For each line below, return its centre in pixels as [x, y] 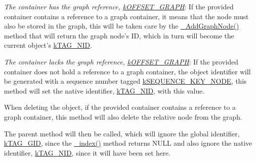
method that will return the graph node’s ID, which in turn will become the [119, 35]
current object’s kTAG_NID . [48, 45]
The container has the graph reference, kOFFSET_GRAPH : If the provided [119, 6]
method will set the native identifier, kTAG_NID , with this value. [104, 90]
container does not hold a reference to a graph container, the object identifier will [128, 71]
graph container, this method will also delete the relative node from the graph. [123, 116]
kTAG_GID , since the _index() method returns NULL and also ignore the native [128, 143]
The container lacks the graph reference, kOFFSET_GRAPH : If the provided [121, 61]
